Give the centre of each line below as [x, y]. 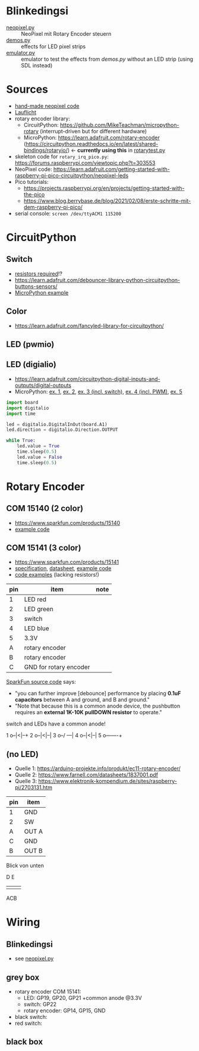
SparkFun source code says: [41, 682]
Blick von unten [25, 866]
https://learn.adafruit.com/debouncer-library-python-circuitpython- [97, 280]
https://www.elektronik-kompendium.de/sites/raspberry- [108, 781]
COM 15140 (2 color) [45, 509]
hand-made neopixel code [47, 106]
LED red [35, 599]
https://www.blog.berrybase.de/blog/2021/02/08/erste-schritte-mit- [107, 201]
